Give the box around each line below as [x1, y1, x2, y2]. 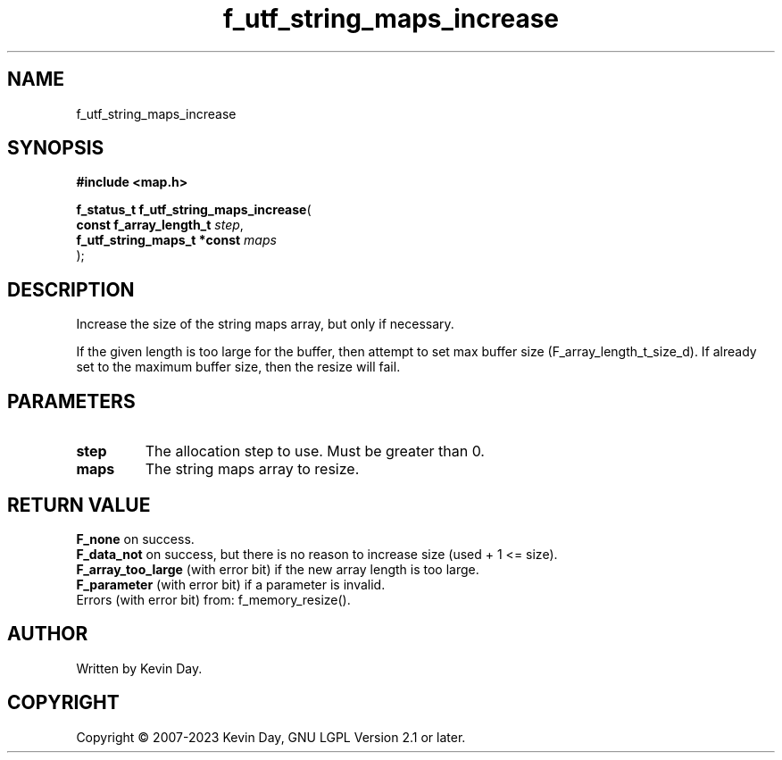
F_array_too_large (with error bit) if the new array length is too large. [76, 561, 479, 577]
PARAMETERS [7, 389, 136, 413]
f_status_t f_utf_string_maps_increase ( [76, 202, 312, 218]
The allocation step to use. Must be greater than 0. [145, 442, 485, 461]
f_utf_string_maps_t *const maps [76, 232, 277, 248]
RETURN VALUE [7, 493, 151, 516]
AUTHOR [7, 622, 88, 646]
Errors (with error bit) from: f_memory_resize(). [76, 591, 351, 607]
